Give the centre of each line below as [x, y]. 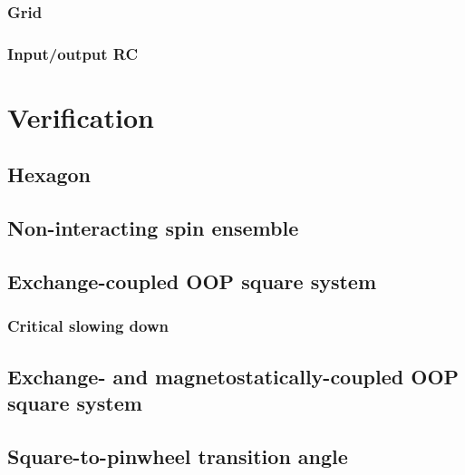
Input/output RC [73, 53]
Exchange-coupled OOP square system [192, 281]
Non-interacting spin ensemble [153, 228]
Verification [81, 116]
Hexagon [49, 174]
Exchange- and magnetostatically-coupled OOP [233, 376]
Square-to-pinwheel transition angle [178, 456]
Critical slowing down [88, 326]
